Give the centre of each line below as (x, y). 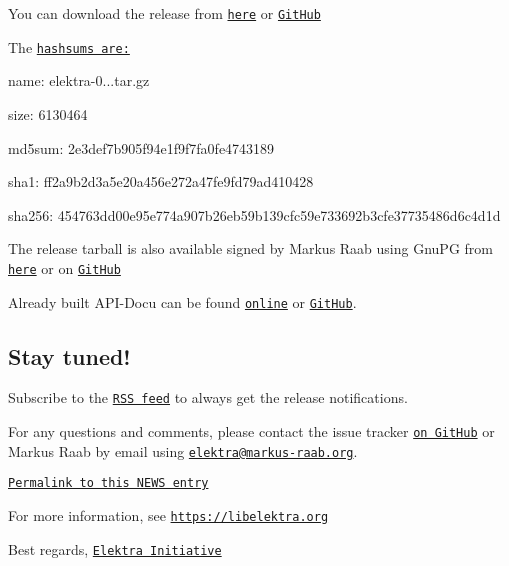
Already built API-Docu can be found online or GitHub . (182, 301)
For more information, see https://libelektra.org (168, 515)
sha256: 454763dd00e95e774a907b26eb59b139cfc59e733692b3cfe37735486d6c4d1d (254, 214)
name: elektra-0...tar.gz (79, 80)
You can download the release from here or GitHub (164, 13)
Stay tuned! (69, 355)
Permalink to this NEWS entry (108, 483)
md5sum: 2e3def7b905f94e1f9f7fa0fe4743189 (141, 147)
